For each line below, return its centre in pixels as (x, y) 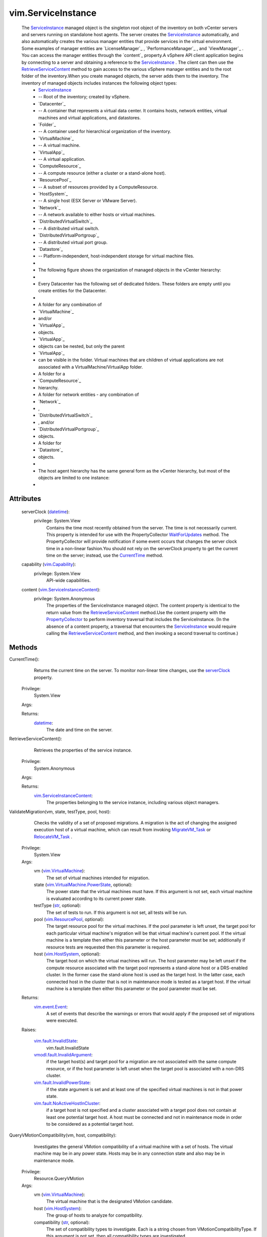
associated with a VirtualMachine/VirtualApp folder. (91, 367)
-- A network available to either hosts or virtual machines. (97, 215)
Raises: (29, 1030)
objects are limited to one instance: (74, 477)
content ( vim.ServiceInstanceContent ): (61, 589)
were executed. (62, 1021)
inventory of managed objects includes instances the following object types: (99, 83)
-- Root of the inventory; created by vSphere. (84, 97)
